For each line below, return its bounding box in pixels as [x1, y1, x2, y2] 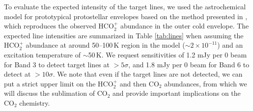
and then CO [119, 78, 159, 88]
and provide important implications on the [112, 88, 241, 98]
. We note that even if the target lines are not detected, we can [53, 69, 243, 79]
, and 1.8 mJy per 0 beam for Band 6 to [128, 59, 250, 69]
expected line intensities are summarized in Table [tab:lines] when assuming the [4, 30, 244, 40]
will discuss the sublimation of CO [4, 88, 108, 98]
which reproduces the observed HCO [4, 21, 114, 31]
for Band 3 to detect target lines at [4, 59, 110, 69]
